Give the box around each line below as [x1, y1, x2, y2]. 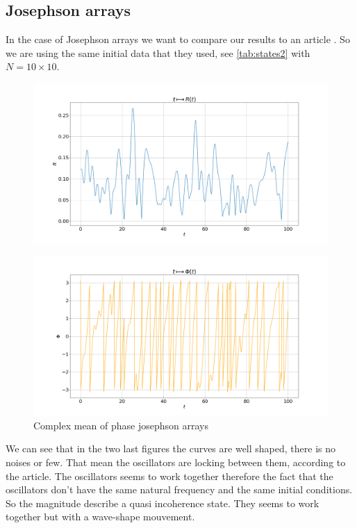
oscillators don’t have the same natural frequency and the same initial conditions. [6, 482, 353, 497]
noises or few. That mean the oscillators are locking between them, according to [6, 454, 346, 469]
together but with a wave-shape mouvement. [6, 509, 195, 524]
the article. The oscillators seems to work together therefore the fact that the [6, 468, 333, 483]
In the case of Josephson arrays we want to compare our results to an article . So [6, 32, 350, 47]
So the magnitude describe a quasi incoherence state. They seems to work [6, 495, 319, 510]
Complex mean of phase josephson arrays [33, 418, 208, 432]
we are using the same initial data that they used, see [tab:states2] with [6, 45, 310, 60]
